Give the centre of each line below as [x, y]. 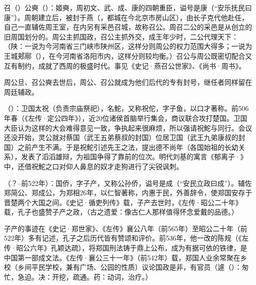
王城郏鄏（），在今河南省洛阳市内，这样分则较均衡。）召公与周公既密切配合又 [128, 55]
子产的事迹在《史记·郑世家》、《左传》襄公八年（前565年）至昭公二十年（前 [126, 228]
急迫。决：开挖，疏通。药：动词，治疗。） [85, 276]
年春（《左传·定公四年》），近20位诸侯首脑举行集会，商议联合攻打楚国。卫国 [126, 118]
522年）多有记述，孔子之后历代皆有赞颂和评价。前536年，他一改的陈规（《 [123, 238]
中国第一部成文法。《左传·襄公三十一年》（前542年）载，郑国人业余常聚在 [122, 257]
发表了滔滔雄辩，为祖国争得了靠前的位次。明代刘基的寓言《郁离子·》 [134, 157]
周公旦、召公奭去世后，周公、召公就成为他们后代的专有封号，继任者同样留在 [128, 82]
